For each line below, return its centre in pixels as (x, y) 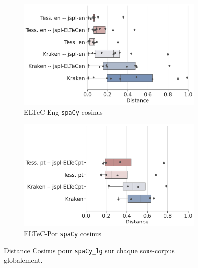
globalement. (23, 260)
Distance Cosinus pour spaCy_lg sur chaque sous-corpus (89, 250)
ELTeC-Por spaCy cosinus (63, 233)
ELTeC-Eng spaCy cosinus (63, 112)
